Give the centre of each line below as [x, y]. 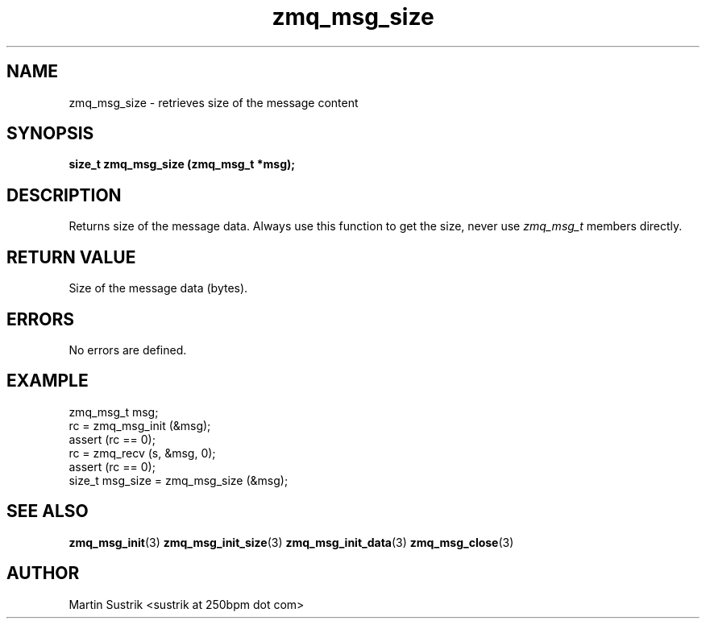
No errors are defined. [128, 350]
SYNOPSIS [50, 134]
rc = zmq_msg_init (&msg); [140, 425]
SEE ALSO [48, 511]
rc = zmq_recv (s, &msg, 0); [142, 453]
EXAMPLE [48, 381]
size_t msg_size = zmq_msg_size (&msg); [179, 480]
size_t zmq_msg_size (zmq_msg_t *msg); [182, 164]
